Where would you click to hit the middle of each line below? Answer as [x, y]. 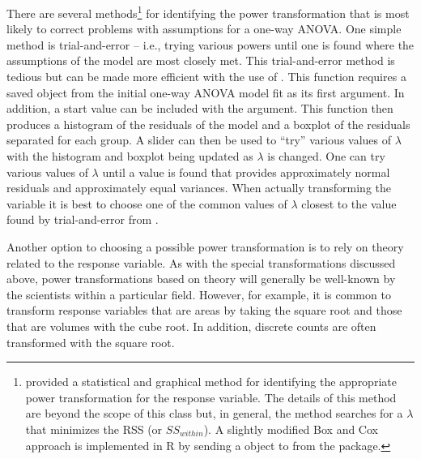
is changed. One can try [326, 156]
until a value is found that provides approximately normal [246, 172]
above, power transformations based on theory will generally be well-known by [201, 279]
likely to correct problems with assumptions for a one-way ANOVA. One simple [204, 29]
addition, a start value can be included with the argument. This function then [200, 108]
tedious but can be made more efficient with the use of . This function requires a [206, 77]
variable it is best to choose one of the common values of [147, 203]
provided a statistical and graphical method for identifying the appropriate [211, 382]
